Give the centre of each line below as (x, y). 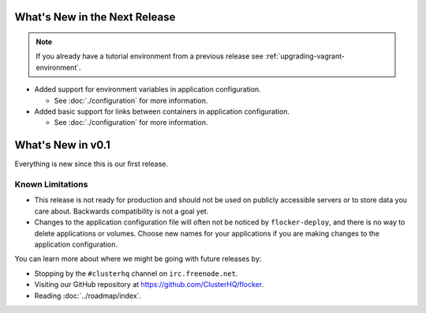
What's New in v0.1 (62, 145)
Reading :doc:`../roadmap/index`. (88, 296)
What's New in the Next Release (95, 17)
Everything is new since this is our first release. (92, 164)
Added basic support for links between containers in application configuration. (162, 111)
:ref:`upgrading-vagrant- (305, 56)
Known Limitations (51, 184)
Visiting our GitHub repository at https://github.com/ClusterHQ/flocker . (149, 285)
